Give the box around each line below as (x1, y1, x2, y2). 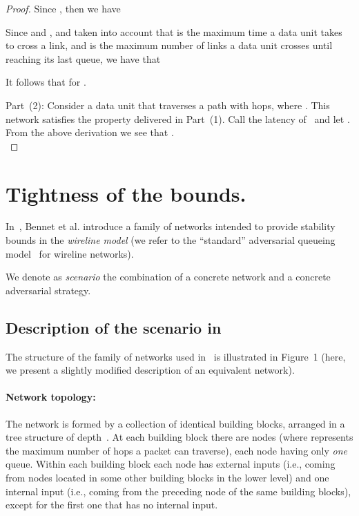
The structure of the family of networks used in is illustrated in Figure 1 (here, (6, 349, 346, 363)
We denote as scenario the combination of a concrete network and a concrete (6, 269, 331, 284)
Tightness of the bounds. (6, 179, 246, 207)
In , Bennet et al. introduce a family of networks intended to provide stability (6, 219, 336, 233)
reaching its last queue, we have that (6, 51, 161, 66)
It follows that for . (6, 75, 86, 89)
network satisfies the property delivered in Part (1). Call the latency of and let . (6, 111, 350, 126)
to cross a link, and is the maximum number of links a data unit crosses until (6, 38, 333, 52)
